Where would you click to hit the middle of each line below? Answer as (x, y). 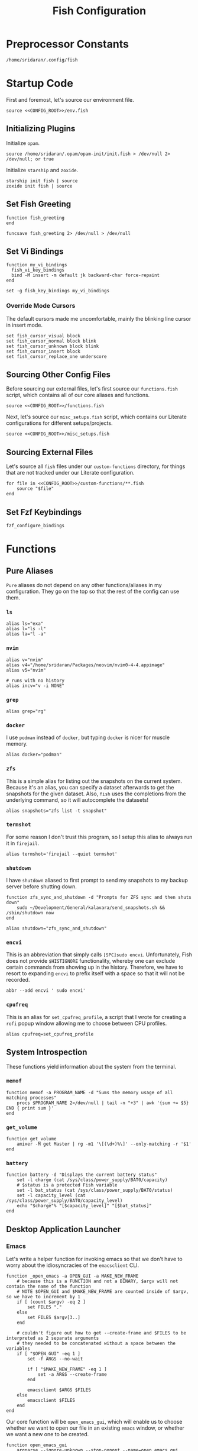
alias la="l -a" (26, 634)
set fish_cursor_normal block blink (51, 341)
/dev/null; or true (30, 159)
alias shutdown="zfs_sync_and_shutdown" (57, 928)
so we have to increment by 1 (43, 1297)
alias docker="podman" (34, 755)
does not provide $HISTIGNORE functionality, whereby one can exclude (91, 961)
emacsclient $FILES (51, 1401)
